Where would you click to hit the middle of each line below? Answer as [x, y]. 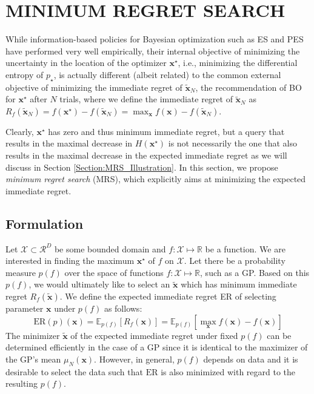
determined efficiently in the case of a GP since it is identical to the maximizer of [157, 347]
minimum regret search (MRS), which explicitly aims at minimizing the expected [156, 179]
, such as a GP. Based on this [255, 272]
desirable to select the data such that [74, 371]
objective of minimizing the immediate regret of [94, 87]
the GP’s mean [33, 359]
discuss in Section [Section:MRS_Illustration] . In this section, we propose [142, 167]
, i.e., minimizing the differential [238, 63]
